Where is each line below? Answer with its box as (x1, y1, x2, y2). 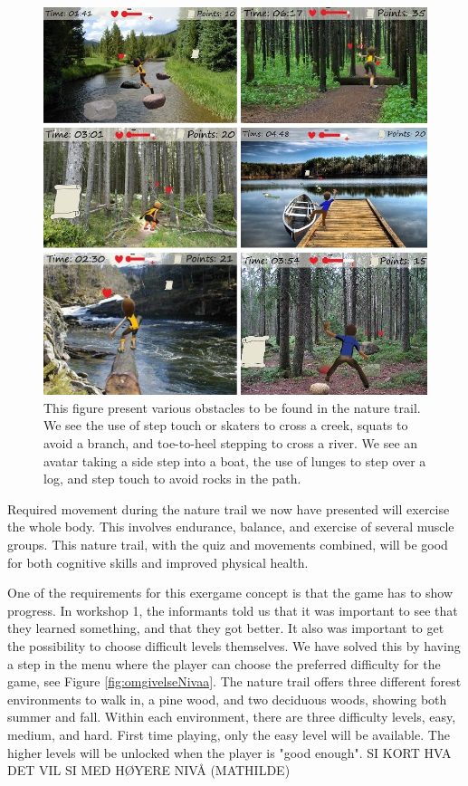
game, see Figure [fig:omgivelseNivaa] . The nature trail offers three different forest (7, 672, 462, 691)
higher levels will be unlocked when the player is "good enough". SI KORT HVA (7, 743, 452, 762)
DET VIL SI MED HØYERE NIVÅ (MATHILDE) (7, 761, 291, 780)
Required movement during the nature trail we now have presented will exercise (7, 499, 450, 518)
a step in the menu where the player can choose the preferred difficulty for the (7, 654, 441, 673)
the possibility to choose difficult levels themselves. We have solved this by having (7, 637, 461, 655)
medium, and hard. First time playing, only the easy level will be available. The (7, 724, 450, 743)
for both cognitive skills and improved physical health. (7, 552, 309, 571)
